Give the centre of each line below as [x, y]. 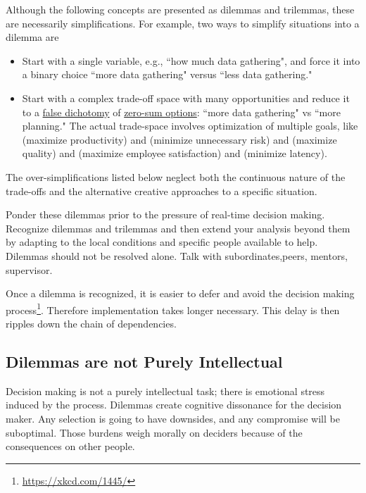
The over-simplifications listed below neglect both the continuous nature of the [176, 176]
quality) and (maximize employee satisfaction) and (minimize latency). [175, 153]
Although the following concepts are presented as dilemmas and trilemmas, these [180, 9]
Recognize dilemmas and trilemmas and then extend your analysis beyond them [178, 228]
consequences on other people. [70, 446]
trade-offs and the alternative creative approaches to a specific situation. [162, 191]
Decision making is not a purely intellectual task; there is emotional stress [165, 391]
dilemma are [32, 37]
